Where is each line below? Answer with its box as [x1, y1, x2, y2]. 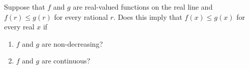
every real [4, 21, 35, 32]
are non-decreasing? [41, 38, 103, 49]
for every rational [54, 11, 108, 22]
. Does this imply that [113, 11, 182, 22]
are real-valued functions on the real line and [73, 2, 213, 12]
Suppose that [4, 2, 45, 12]
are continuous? [41, 55, 90, 66]
